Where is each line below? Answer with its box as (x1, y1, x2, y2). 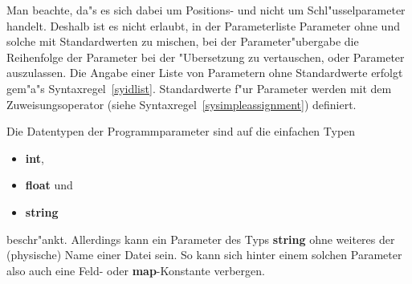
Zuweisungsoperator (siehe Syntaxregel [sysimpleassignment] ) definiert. (6, 95, 357, 112)
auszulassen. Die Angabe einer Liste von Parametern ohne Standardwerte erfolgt (6, 64, 403, 81)
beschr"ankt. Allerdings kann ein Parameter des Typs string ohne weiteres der (6, 230, 395, 247)
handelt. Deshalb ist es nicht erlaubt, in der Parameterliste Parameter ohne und (6, 17, 400, 34)
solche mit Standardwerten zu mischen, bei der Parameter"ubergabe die (6, 33, 359, 50)
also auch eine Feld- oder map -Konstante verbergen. (6, 262, 265, 278)
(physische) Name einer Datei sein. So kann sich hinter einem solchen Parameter (6, 246, 402, 263)
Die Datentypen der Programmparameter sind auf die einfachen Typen (6, 123, 356, 140)
